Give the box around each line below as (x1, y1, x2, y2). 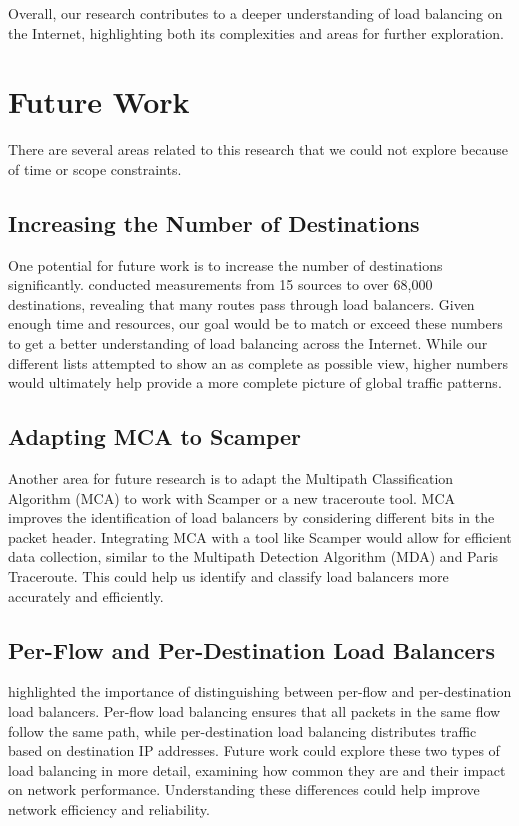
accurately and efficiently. (8, 585, 164, 606)
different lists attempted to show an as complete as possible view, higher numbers (8, 352, 509, 373)
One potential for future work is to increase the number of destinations (8, 254, 443, 275)
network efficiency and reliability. (8, 798, 210, 819)
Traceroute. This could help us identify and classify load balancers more (8, 566, 449, 587)
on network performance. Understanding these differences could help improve (8, 779, 480, 800)
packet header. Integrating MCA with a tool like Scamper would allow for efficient (8, 526, 512, 547)
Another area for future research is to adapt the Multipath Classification (8, 468, 454, 489)
